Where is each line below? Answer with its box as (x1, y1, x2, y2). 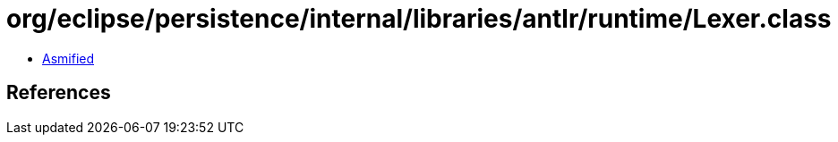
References (6, 81, 111, 104)
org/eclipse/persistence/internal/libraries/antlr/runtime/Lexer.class (6, 4, 832, 34)
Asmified (42, 50, 95, 66)
